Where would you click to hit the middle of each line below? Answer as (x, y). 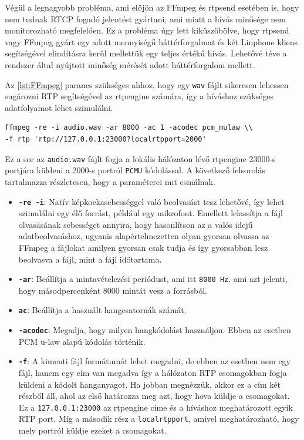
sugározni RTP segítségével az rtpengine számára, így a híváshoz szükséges (139, 96)
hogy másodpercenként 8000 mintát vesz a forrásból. (113, 290)
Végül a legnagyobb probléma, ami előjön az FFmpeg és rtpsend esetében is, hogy (152, 7)
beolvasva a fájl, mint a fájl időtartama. (90, 259)
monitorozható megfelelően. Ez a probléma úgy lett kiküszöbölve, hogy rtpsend (147, 30)
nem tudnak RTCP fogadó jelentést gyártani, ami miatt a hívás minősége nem (145, 19)
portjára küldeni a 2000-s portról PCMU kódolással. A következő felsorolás (135, 170)
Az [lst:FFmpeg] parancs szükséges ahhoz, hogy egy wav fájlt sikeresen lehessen (147, 84)
